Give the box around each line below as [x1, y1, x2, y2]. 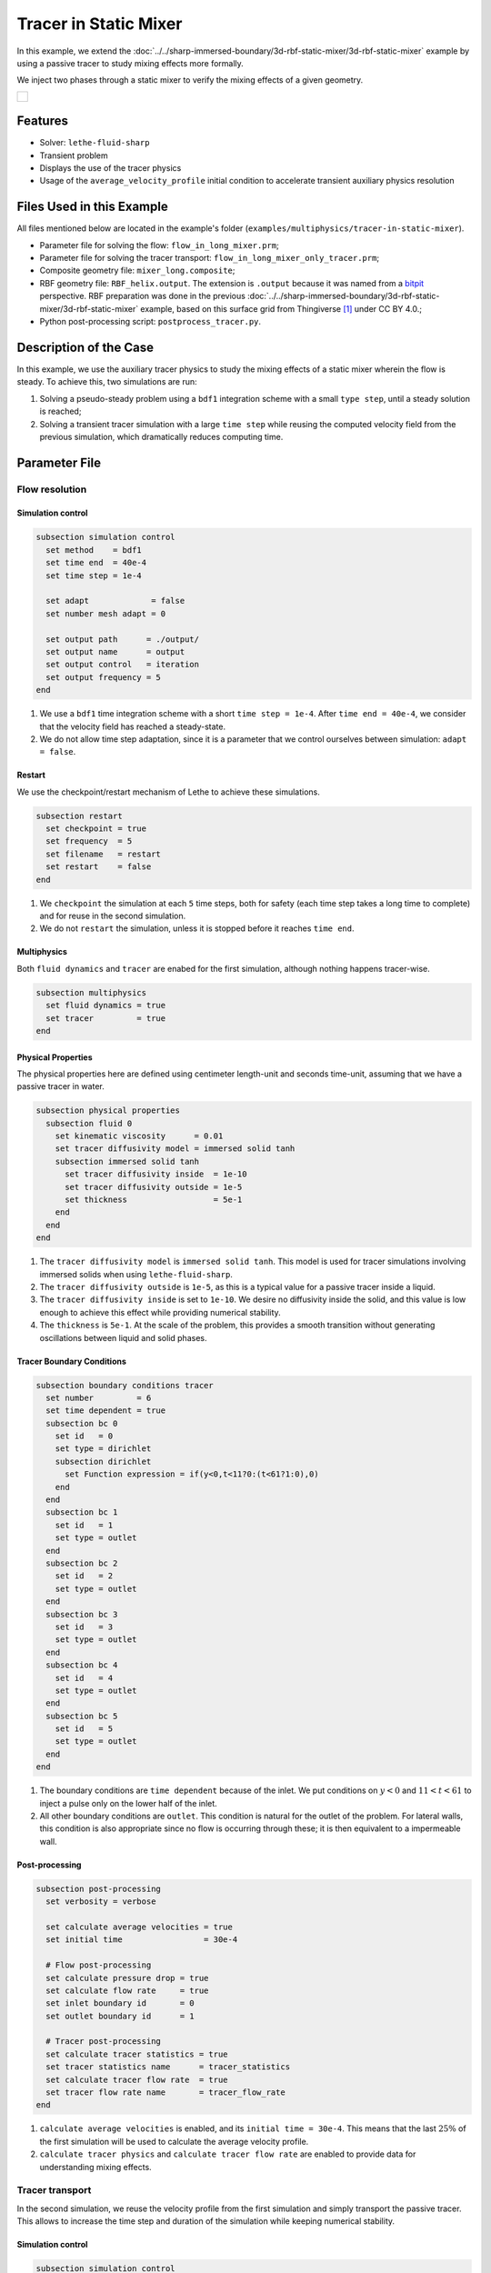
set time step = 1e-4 [45, 570, 143, 581]
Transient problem [39, 150, 108, 161]
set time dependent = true [45, 1406, 166, 1416]
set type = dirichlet [55, 1444, 152, 1454]
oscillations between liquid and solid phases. [39, 1332, 207, 1343]
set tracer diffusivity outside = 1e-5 [65, 1182, 243, 1192]
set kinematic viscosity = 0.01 [55, 1131, 224, 1141]
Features [16, 114, 68, 129]
